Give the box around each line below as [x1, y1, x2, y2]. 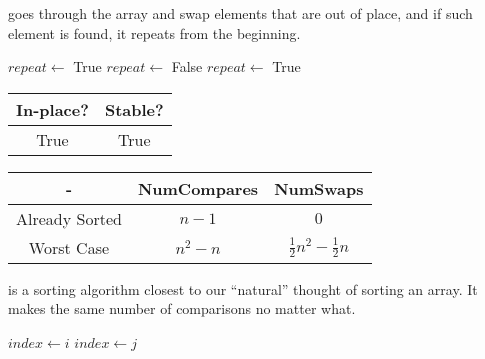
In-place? [16, 97, 89, 121]
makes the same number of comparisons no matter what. [8, 298, 356, 319]
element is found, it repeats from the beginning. [8, 22, 301, 43]
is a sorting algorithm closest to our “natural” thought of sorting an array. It [8, 278, 478, 299]
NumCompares [137, 176, 259, 200]
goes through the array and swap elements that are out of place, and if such [8, 3, 473, 23]
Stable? [104, 97, 164, 121]
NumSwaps [274, 176, 364, 200]
